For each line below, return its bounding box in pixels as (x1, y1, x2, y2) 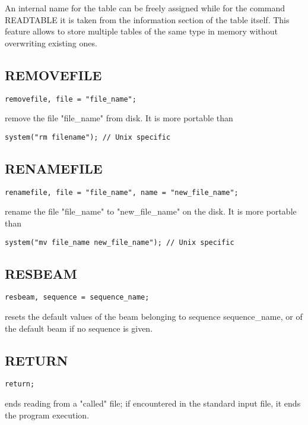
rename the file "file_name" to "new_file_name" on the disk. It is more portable (5, 205, 297, 218)
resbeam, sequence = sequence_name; (5, 293, 150, 302)
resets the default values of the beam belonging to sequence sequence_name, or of (5, 310, 303, 323)
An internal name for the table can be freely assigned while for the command (5, 2, 285, 14)
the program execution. (5, 408, 90, 421)
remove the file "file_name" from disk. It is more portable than (5, 112, 233, 124)
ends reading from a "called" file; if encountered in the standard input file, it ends (5, 397, 301, 410)
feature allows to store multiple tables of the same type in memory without (5, 25, 278, 37)
